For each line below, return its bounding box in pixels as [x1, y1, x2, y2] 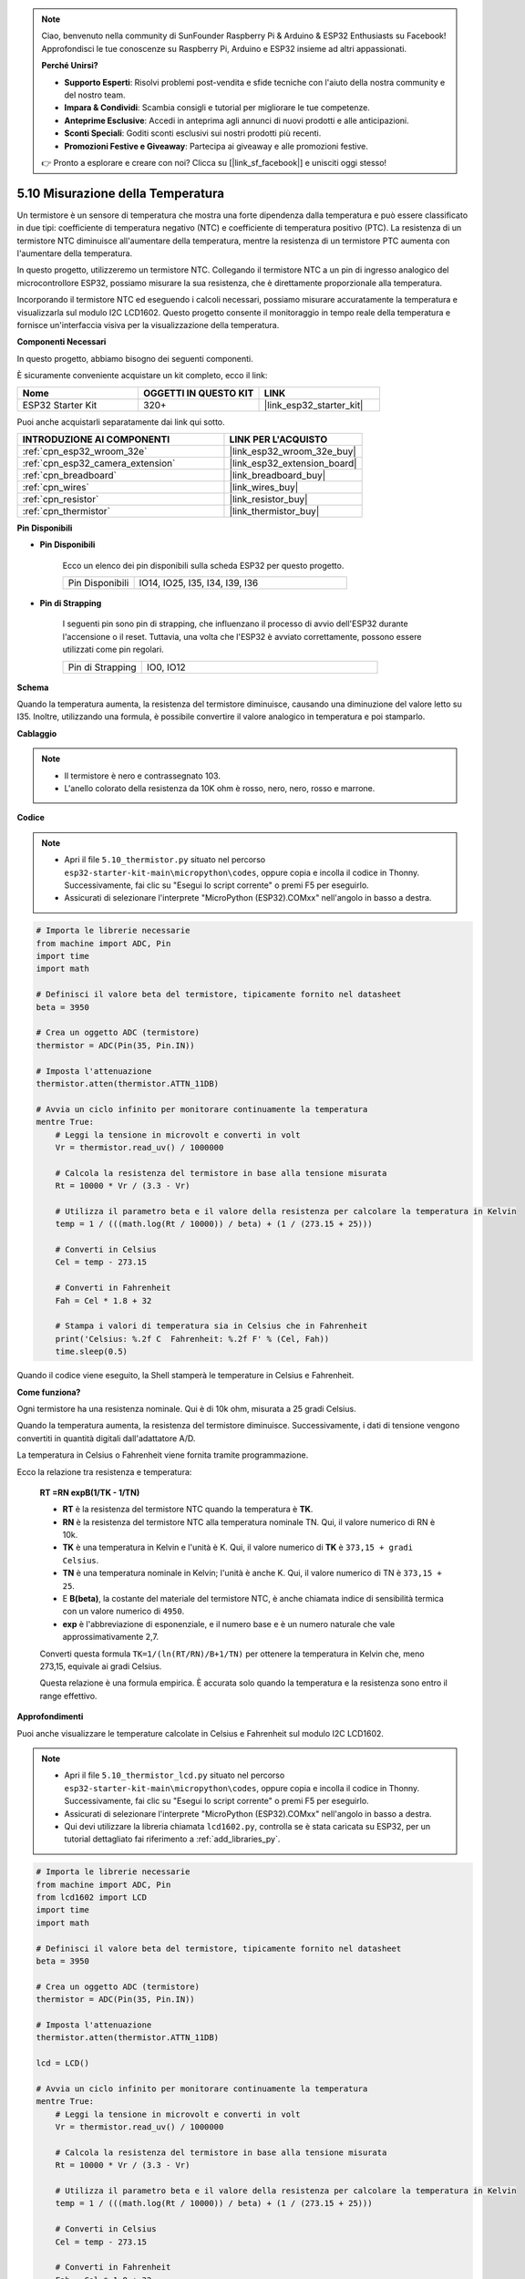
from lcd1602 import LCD [36, 1892, 148, 1903]
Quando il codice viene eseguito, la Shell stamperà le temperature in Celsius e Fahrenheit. [16, 1370, 355, 1381]
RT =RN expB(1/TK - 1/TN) [39, 1487, 140, 1498]
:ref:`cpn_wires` [22, 480, 90, 493]
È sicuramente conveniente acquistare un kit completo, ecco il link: [16, 370, 268, 381]
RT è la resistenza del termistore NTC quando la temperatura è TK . [62, 1504, 314, 1515]
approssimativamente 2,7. [62, 1632, 160, 1643]
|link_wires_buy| [229, 480, 299, 493]
